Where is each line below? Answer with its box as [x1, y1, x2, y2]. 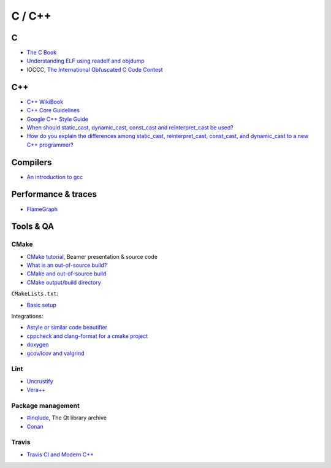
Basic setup [26, 301, 56, 309]
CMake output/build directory [26, 278, 101, 286]
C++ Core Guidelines [26, 107, 80, 114]
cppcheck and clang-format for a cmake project [26, 332, 148, 340]
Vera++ [26, 386, 46, 394]
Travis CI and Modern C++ [26, 451, 94, 458]
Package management [11, 401, 80, 410]
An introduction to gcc [26, 173, 83, 180]
